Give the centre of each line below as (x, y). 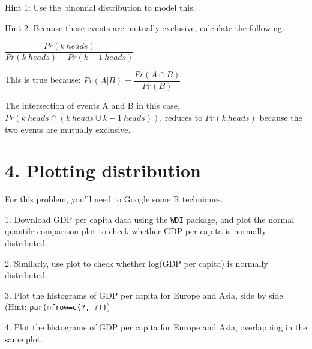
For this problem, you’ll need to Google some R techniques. (114, 199)
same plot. (24, 338)
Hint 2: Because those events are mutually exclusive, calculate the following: (145, 27)
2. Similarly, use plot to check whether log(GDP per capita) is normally (136, 263)
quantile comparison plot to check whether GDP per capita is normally (136, 231)
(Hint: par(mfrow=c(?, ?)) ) (58, 307)
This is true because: (43, 80)
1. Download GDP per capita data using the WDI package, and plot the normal (150, 219)
